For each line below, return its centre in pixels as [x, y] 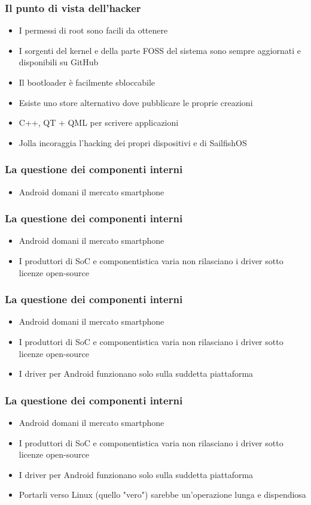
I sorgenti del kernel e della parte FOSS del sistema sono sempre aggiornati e [160, 50]
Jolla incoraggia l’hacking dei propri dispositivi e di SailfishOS [133, 142]
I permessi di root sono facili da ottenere [93, 30]
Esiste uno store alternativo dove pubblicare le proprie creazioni [136, 102]
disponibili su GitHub [59, 62]
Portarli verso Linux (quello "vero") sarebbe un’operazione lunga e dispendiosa [162, 495]
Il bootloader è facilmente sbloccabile [87, 82]
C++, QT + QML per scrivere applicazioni [99, 123]
